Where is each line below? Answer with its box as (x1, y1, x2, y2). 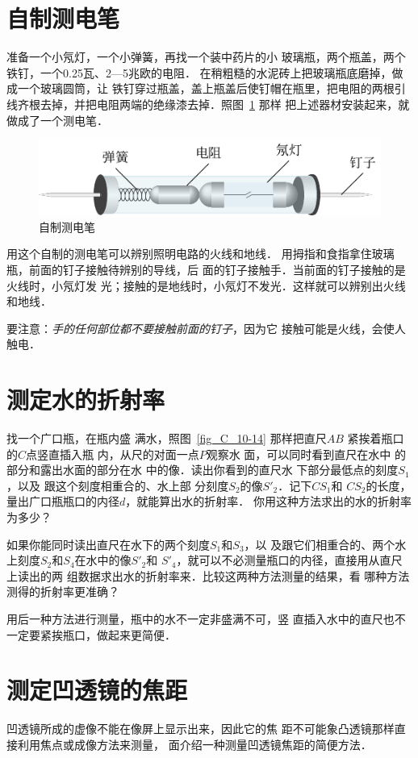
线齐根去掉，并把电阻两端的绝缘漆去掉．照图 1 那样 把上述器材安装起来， (6, 95, 399, 112)
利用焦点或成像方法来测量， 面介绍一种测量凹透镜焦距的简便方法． (17, 735, 372, 752)
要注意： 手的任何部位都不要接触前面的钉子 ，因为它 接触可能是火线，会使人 (6, 319, 406, 336)
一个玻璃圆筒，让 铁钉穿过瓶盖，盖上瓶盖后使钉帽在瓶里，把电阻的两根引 (17, 80, 406, 97)
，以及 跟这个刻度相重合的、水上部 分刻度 (6, 477, 229, 494)
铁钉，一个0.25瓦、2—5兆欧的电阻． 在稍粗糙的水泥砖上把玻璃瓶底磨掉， (6, 64, 392, 81)
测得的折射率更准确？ (6, 583, 119, 600)
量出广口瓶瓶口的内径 (6, 493, 119, 510)
